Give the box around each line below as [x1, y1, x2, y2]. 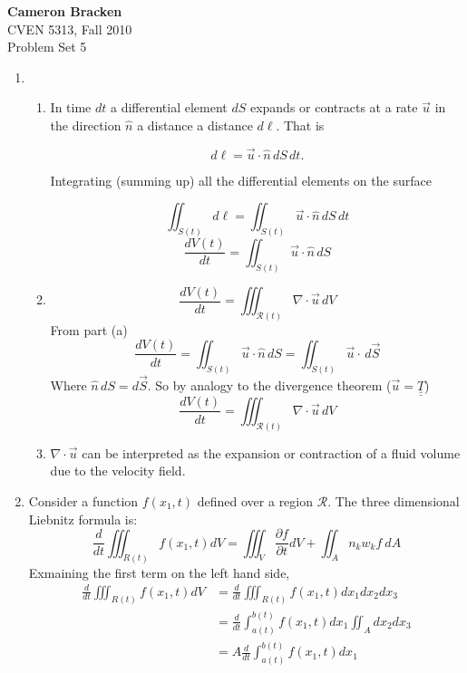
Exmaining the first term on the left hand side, [28, 562, 290, 582]
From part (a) [50, 320, 128, 339]
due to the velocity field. [50, 461, 186, 480]
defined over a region [197, 491, 314, 510]
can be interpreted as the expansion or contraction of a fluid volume [82, 443, 461, 462]
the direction [50, 115, 122, 134]
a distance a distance [137, 115, 253, 134]
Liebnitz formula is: [28, 509, 138, 528]
